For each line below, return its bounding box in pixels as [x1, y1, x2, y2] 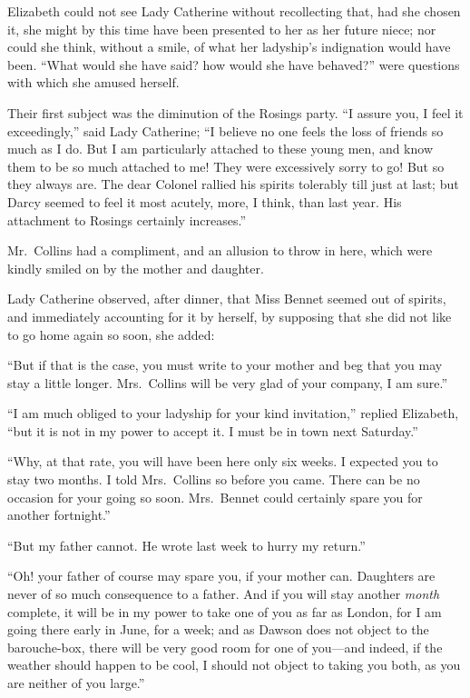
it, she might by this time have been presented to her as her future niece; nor [7, 19, 436, 38]
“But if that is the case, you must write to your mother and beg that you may [7, 355, 443, 374]
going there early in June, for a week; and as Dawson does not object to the [7, 620, 429, 639]
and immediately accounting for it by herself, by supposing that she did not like [7, 306, 452, 325]
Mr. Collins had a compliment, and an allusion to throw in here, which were [7, 241, 433, 260]
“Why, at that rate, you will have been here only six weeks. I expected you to [7, 452, 438, 471]
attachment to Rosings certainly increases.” [7, 210, 247, 229]
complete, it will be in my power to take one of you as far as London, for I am [7, 602, 442, 621]
